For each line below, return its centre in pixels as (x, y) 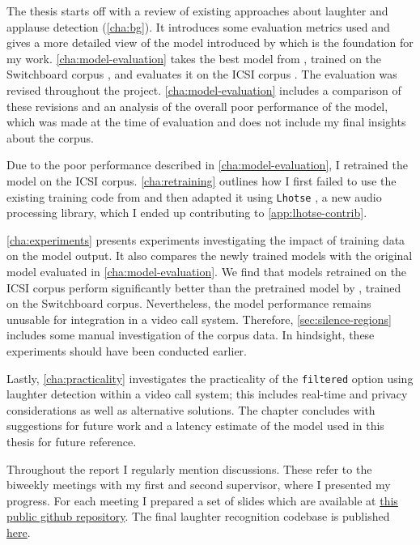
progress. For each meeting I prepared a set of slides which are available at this (202, 500)
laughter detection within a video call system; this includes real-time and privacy (207, 394)
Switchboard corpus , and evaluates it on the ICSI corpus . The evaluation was (202, 74)
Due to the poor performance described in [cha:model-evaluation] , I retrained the (207, 165)
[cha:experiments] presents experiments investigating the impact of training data (206, 239)
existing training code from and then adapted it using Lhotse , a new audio (194, 196)
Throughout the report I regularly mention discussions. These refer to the (189, 468)
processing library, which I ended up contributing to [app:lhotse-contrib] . (187, 213)
